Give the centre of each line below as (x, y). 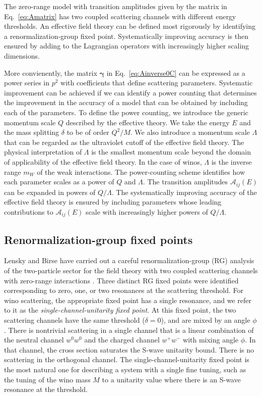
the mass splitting (32, 132)
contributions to (29, 211)
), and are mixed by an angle (206, 319)
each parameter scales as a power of (59, 182)
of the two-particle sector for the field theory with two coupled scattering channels (131, 270)
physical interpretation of (43, 152)
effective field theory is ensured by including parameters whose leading (113, 202)
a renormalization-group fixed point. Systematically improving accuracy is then (126, 36)
